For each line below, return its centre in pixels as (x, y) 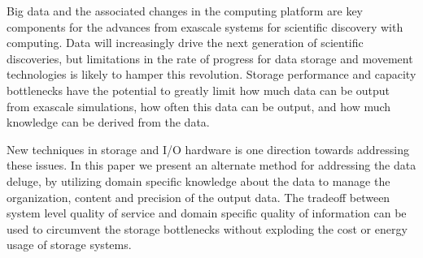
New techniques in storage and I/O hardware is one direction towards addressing (208, 149)
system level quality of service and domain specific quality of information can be (207, 213)
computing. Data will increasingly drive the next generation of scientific (185, 43)
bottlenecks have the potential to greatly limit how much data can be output (198, 90)
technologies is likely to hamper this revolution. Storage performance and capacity (211, 74)
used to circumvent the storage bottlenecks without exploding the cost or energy (207, 228)
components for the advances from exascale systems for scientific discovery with (205, 26)
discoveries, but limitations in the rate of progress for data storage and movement (210, 58)
